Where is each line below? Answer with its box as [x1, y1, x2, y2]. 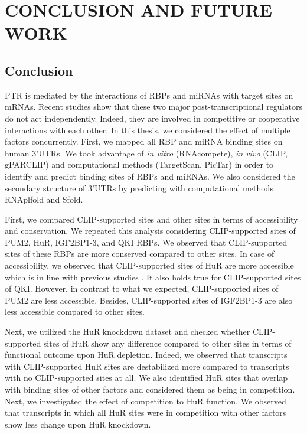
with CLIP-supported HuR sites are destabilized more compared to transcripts [5, 360, 289, 372]
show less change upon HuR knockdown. [5, 417, 151, 430]
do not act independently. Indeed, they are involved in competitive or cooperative [5, 112, 300, 124]
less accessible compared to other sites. [5, 305, 145, 318]
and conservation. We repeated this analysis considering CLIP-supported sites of [5, 224, 296, 237]
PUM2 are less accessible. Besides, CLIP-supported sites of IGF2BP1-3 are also [5, 293, 293, 306]
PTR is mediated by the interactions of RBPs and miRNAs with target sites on [5, 89, 293, 101]
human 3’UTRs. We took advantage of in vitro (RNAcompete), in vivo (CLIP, [5, 146, 288, 159]
